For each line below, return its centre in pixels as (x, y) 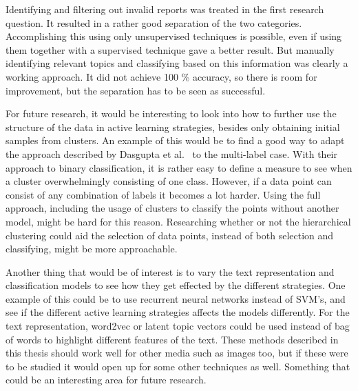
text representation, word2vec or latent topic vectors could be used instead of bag (178, 326)
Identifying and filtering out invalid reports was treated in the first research (165, 9)
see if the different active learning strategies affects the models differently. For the (178, 312)
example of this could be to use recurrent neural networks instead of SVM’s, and (176, 298)
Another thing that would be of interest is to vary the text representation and (170, 271)
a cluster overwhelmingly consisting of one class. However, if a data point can (169, 181)
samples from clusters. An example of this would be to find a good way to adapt (175, 140)
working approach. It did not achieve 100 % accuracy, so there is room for (161, 76)
